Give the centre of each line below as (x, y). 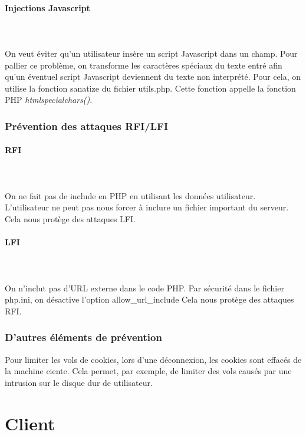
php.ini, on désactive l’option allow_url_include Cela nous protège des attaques (149, 299)
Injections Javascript (47, 7)
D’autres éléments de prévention (83, 337)
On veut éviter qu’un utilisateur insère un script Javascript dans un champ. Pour (151, 53)
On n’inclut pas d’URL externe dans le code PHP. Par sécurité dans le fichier (144, 288)
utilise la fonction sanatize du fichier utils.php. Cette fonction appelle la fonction (150, 88)
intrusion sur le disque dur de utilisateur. (79, 382)
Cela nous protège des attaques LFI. (70, 218)
